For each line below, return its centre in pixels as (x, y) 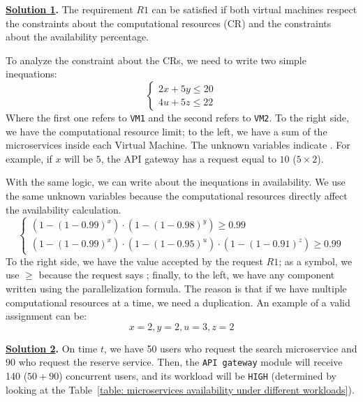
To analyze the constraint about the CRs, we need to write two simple (156, 60)
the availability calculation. (64, 209)
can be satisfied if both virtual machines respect (254, 9)
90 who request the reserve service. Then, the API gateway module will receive (174, 362)
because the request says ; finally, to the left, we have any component (187, 275)
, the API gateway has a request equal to (188, 158)
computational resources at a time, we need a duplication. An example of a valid (178, 302)
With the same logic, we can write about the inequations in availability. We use (176, 182)
